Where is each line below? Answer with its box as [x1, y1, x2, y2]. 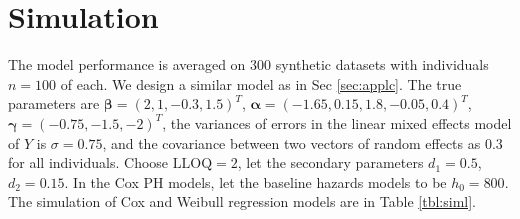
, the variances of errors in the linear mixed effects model [162, 112, 512, 133]
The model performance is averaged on [8, 54, 246, 75]
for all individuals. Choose [8, 152, 169, 173]
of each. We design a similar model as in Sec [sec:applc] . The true [60, 73, 462, 94]
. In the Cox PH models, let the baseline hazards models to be [64, 171, 447, 192]
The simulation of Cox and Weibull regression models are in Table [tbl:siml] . [8, 191, 476, 212]
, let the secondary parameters [237, 152, 424, 173]
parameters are [8, 93, 100, 114]
